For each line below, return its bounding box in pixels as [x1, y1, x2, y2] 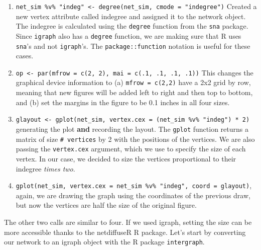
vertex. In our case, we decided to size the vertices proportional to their [16, 153, 236, 163]
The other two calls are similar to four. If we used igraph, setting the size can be [4, 216, 252, 227]
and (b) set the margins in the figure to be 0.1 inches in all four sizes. [16, 97, 230, 107]
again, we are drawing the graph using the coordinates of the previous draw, [16, 190, 250, 200]
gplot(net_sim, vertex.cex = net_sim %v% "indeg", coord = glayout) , [16, 180, 252, 191]
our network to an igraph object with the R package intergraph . [4, 236, 205, 247]
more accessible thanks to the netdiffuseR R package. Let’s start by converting [4, 226, 246, 237]
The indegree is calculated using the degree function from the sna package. [16, 21, 248, 31]
